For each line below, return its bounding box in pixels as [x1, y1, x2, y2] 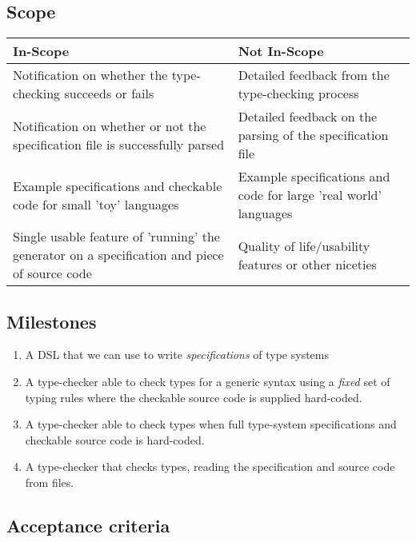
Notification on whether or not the [13, 116, 206, 135]
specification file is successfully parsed [13, 134, 225, 153]
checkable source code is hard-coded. [25, 431, 205, 448]
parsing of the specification [238, 126, 389, 145]
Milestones [6, 309, 97, 333]
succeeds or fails [64, 84, 154, 103]
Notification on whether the [13, 66, 168, 85]
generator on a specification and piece [13, 245, 224, 265]
